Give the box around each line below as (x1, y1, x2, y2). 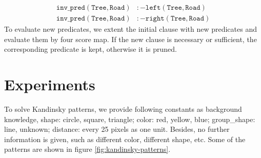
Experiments (4, 74, 95, 95)
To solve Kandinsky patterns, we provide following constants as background (4, 103, 242, 114)
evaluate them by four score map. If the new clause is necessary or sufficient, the (4, 33, 257, 44)
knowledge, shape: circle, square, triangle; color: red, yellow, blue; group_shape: (4, 113, 255, 124)
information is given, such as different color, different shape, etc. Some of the (4, 133, 246, 144)
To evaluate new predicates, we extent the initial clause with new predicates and (4, 24, 257, 34)
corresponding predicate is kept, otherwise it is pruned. (4, 44, 177, 54)
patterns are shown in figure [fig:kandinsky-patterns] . (4, 144, 171, 154)
